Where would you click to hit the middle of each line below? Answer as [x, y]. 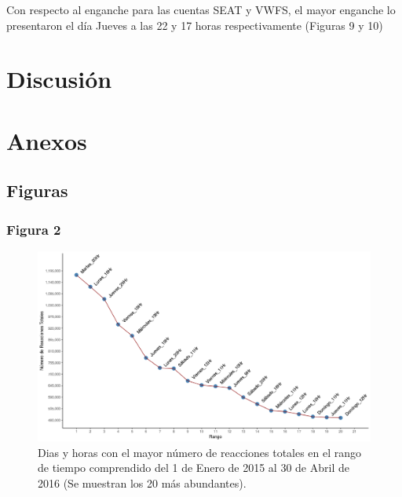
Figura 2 [34, 229]
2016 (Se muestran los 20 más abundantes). [142, 482]
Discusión [59, 79]
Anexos [47, 140]
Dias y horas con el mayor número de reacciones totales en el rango [200, 452]
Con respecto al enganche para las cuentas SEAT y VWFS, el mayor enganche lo [201, 9]
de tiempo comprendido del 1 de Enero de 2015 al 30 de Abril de [194, 468]
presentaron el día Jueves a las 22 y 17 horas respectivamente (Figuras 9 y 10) [195, 25]
